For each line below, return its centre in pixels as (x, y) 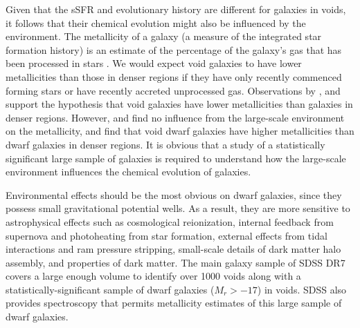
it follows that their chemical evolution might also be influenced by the (156, 22)
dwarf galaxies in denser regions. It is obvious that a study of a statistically (165, 144)
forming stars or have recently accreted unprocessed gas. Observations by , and (173, 90)
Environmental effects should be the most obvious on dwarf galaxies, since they (174, 194)
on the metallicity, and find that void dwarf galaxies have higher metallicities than (180, 131)
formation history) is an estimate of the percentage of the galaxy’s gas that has (174, 49)
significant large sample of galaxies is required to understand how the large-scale (176, 158)
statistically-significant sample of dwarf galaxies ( (110, 289)
